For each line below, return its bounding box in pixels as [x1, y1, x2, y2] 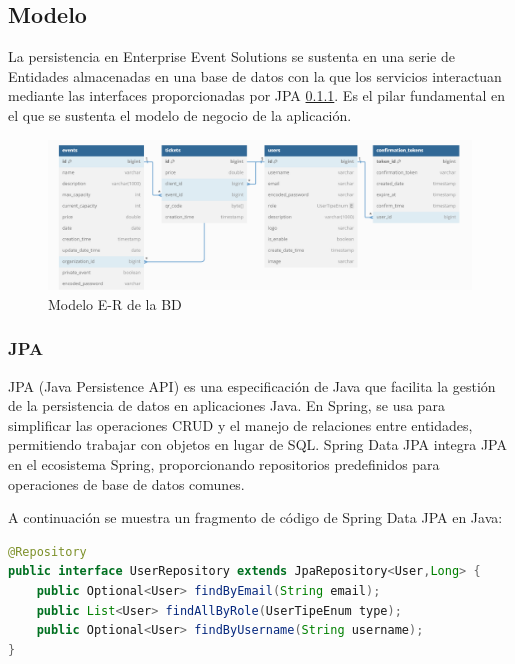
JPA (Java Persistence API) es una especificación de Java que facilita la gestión [8, 375, 496, 396]
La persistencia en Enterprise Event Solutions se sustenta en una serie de [8, 46, 455, 67]
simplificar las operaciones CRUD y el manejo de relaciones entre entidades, [8, 414, 473, 435]
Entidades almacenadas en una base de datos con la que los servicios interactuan [8, 65, 502, 86]
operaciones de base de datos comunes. [8, 473, 245, 494]
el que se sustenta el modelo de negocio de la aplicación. [8, 104, 352, 125]
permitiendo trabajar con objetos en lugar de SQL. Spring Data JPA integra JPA [8, 434, 507, 455]
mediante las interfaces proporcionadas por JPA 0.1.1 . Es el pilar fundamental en [8, 85, 505, 106]
